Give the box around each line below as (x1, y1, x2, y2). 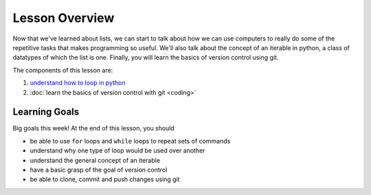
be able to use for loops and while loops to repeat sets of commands (30, 137, 231, 145)
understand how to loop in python (30, 79, 126, 87)
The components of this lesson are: (12, 66, 113, 74)
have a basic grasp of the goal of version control (30, 165, 168, 174)
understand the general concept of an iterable (30, 156, 161, 164)
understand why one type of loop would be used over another (30, 146, 205, 154)
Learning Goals (12, 106, 80, 118)
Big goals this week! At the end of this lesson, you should (12, 124, 175, 133)
